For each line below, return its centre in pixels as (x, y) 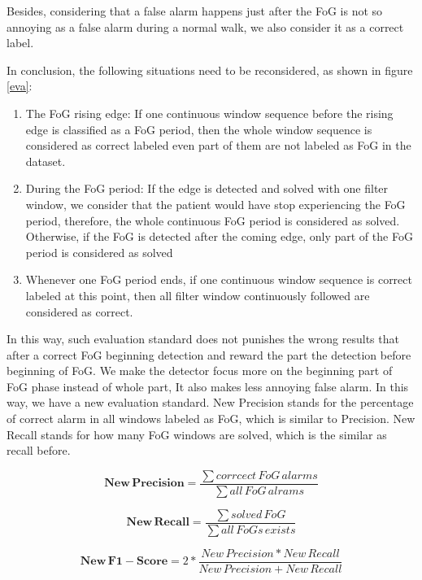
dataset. (46, 161)
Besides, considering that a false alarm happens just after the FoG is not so (195, 11)
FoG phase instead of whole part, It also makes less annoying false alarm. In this (208, 386)
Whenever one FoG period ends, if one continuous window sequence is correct (219, 279)
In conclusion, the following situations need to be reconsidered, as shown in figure (210, 70)
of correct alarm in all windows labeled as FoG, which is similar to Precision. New (211, 419)
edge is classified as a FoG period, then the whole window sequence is (199, 129)
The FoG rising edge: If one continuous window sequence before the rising (209, 113)
